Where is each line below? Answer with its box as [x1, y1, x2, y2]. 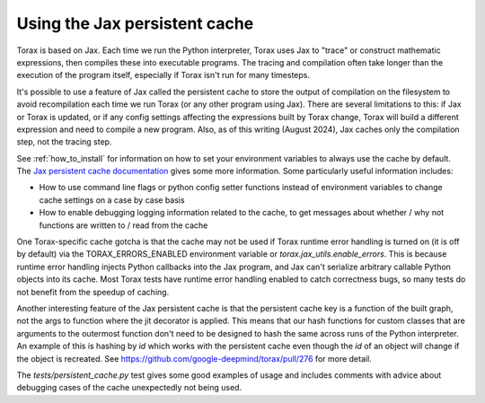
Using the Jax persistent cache [16, 13, 254, 33]
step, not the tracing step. [16, 136, 112, 147]
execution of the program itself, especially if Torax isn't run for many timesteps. [16, 70, 310, 81]
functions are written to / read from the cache [39, 220, 208, 231]
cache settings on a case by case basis [39, 194, 185, 206]
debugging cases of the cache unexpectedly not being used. [16, 382, 242, 393]
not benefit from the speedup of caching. [16, 286, 170, 297]
